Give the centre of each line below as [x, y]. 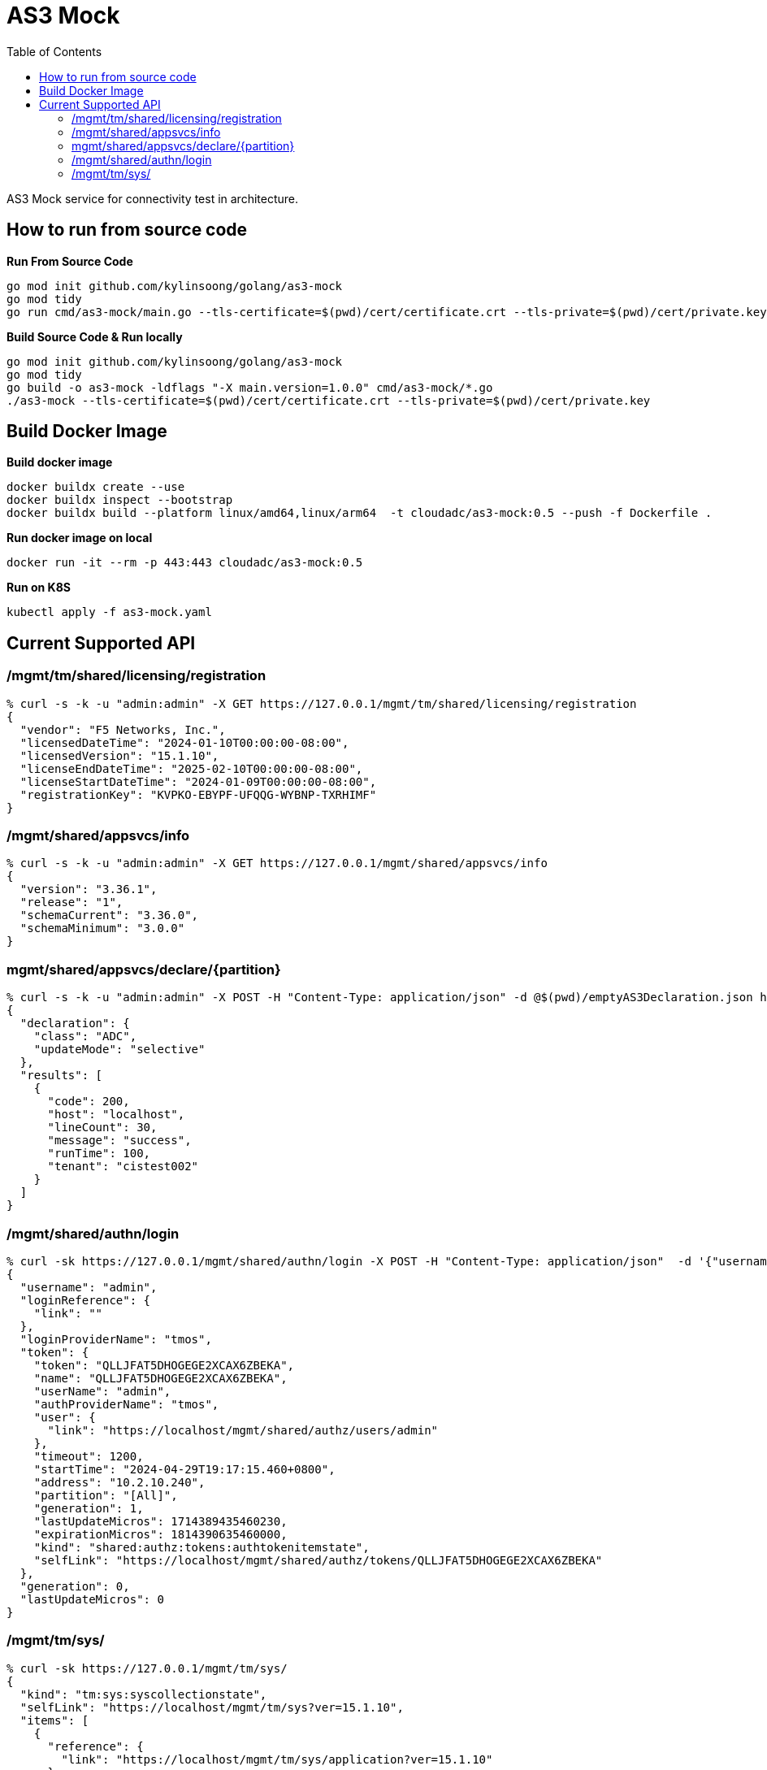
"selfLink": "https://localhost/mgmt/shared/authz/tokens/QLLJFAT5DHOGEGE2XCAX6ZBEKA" [318, 1560]
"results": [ [61, 1076]
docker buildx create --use [96, 487]
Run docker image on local [80, 538]
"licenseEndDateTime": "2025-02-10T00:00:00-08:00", [191, 768]
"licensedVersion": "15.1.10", [119, 755]
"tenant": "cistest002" [123, 1167]
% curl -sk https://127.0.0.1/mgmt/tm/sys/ [147, 1668]
